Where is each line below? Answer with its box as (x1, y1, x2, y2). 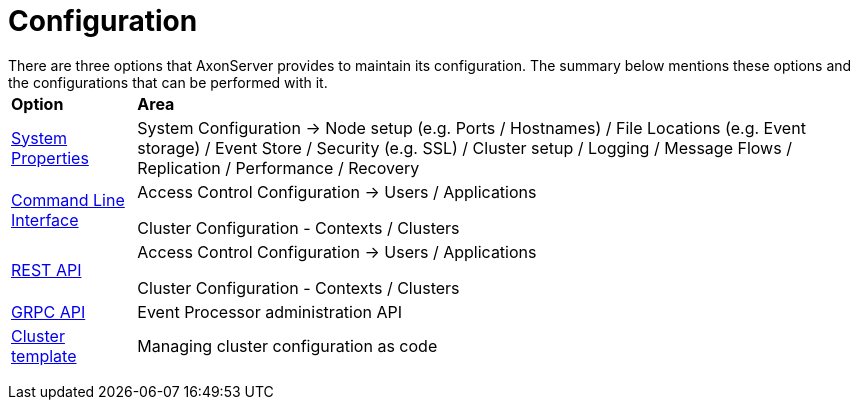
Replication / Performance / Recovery (137, 157, 420, 178)
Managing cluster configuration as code (137, 335, 438, 356)
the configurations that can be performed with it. (8, 73, 328, 91)
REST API (11, 259, 82, 280)
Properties (11, 147, 89, 168)
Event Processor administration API (137, 301, 403, 322)
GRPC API (11, 301, 86, 322)
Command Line (11, 189, 125, 210)
